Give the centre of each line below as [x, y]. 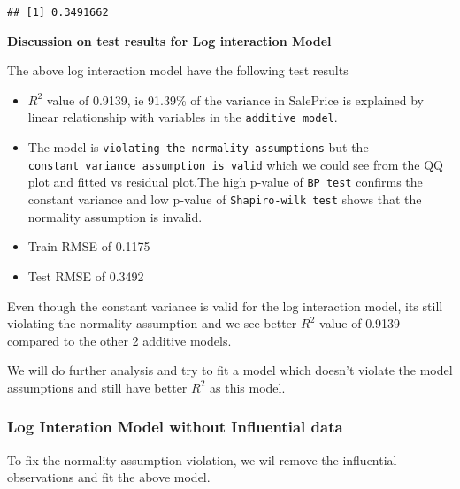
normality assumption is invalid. [115, 216]
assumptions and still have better [97, 387]
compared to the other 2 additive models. [119, 340]
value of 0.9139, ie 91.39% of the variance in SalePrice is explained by [235, 99]
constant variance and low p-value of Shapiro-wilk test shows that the [225, 199]
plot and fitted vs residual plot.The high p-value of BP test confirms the [225, 182]
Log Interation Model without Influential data [175, 427]
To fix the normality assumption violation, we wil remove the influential [202, 459]
